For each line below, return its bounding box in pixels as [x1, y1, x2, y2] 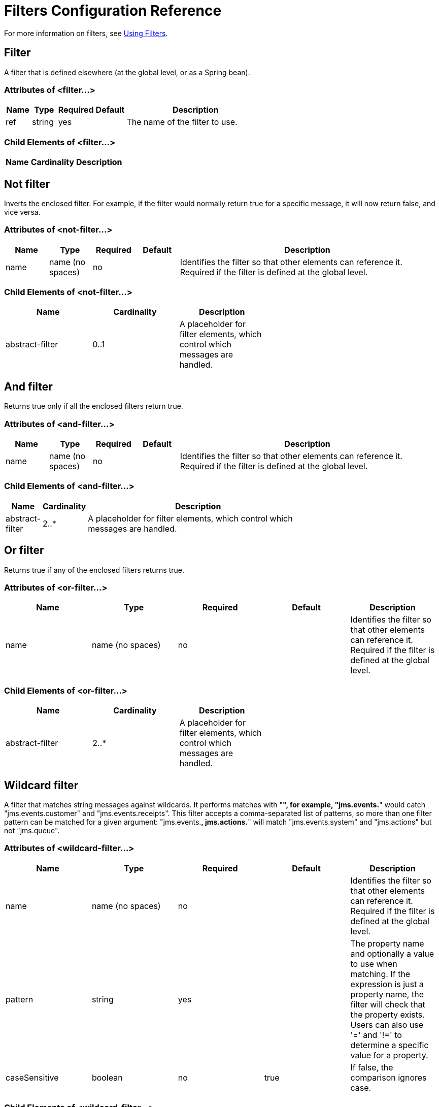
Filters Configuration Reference [4, 2, 222, 19]
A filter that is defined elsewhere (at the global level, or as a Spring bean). [4, 68, 250, 77]
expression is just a [350, 979, 424, 989]
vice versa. [4, 207, 41, 216]
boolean [91, 1072, 123, 1083]
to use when [350, 958, 397, 969]
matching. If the [350, 968, 411, 979]
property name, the [350, 989, 424, 999]
